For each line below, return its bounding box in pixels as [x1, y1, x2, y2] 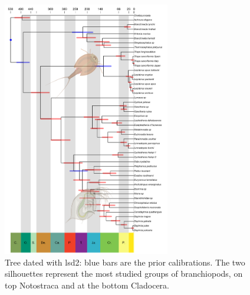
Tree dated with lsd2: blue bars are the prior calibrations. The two [5, 256, 245, 268]
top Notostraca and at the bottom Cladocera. [5, 279, 169, 291]
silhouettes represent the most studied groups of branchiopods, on [5, 267, 243, 280]
